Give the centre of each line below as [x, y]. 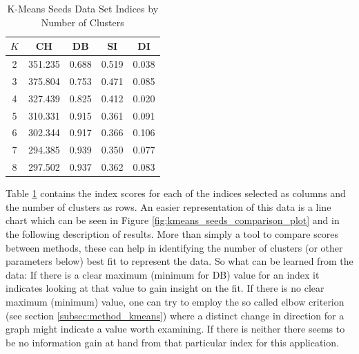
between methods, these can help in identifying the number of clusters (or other [174, 247]
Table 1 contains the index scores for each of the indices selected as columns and [176, 193]
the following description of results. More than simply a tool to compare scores [172, 233]
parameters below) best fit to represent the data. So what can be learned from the [179, 261]
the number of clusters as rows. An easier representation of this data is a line [168, 206]
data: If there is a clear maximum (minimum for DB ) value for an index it [163, 274]
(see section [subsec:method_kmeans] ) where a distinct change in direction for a [175, 315]
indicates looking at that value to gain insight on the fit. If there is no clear [165, 288]
